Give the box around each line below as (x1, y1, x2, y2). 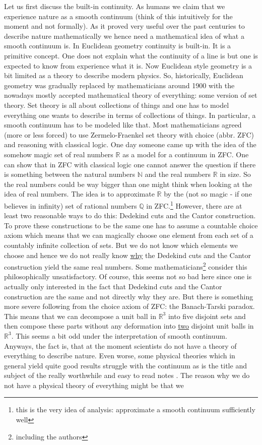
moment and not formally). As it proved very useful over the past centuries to (4, 21, 245, 31)
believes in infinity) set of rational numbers (4, 200, 137, 211)
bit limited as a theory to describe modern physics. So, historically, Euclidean (4, 70, 243, 81)
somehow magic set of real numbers (4, 149, 113, 159)
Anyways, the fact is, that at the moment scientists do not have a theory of (4, 340, 237, 351)
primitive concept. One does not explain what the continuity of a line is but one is (4, 50, 258, 60)
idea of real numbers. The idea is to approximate (4, 188, 155, 199)
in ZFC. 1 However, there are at (146, 199, 242, 211)
